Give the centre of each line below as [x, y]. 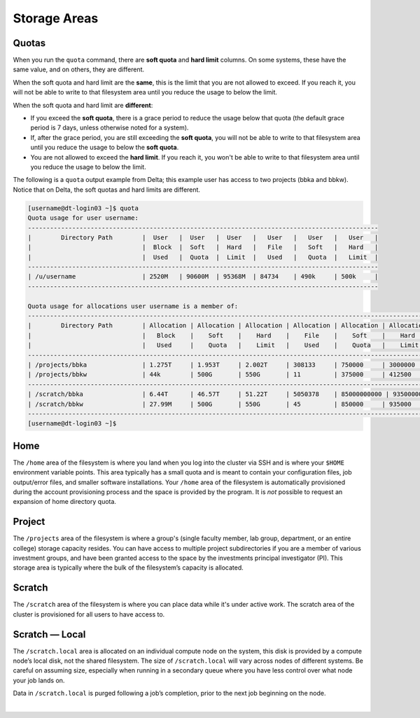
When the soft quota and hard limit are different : [83, 105]
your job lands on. [39, 680]
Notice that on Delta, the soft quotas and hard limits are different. [107, 190]
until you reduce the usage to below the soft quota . [105, 148]
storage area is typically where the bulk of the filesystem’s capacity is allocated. [128, 568]
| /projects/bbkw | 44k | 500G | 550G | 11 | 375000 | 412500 [220, 375]
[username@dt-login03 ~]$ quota [83, 208]
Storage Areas [56, 18]
